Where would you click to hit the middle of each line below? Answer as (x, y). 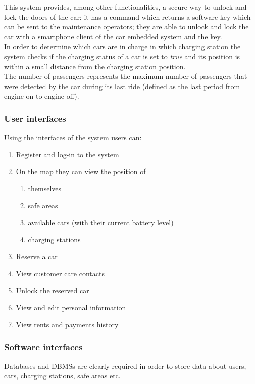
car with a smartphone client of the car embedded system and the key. (113, 36)
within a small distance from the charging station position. (95, 66)
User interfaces (35, 118)
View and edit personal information (71, 307)
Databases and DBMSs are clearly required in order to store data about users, (125, 366)
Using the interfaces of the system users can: (73, 137)
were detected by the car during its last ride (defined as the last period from (122, 86)
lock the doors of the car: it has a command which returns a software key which (127, 16)
